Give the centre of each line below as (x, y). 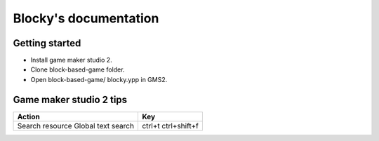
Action (28, 116)
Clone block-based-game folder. (78, 69)
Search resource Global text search (76, 126)
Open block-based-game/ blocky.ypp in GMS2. (99, 79)
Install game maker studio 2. (71, 60)
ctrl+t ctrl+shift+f (170, 126)
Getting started (47, 43)
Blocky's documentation (86, 18)
